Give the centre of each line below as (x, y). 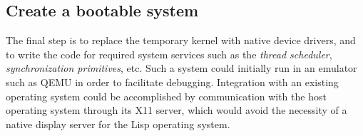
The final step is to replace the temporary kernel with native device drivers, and (181, 40)
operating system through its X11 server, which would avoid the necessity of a (177, 110)
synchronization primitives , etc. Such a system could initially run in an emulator (181, 68)
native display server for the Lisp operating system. (118, 124)
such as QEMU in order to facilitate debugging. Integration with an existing (172, 82)
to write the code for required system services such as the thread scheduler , (169, 54)
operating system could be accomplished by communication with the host (166, 96)
